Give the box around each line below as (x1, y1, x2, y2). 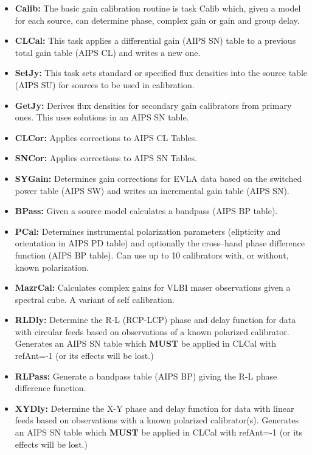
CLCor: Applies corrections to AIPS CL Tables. (15, 131, 198, 144)
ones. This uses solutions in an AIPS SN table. (15, 111, 189, 123)
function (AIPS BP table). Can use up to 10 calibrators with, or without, (15, 248, 289, 261)
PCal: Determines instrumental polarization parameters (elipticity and (15, 224, 281, 237)
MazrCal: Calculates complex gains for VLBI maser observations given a (15, 281, 291, 294)
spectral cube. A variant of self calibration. (15, 293, 175, 305)
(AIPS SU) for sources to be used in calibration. (15, 78, 195, 91)
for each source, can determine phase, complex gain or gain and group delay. (15, 13, 300, 26)
